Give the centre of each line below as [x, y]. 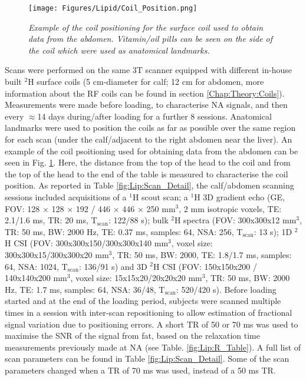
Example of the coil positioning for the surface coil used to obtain [146, 27]
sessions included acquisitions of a [66, 196]
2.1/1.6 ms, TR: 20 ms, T [51, 220]
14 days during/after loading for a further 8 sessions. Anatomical [154, 116]
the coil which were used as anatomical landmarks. [119, 50]
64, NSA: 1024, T [36, 266]
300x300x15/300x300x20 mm [57, 254]
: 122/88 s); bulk [139, 220]
